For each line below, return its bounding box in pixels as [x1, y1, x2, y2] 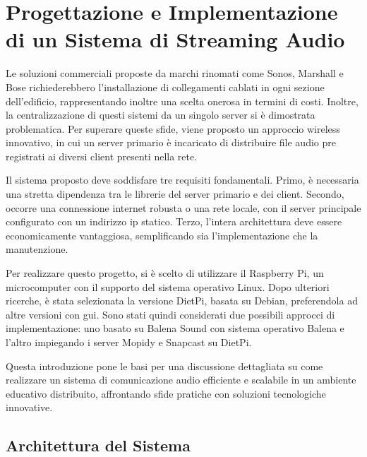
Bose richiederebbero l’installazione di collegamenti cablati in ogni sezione [6, 79, 325, 94]
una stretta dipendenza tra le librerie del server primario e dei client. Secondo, [6, 186, 344, 201]
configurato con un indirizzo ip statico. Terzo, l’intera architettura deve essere [6, 214, 342, 229]
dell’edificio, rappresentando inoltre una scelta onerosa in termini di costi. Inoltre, [6, 93, 359, 108]
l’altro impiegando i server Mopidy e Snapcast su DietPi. [6, 335, 252, 349]
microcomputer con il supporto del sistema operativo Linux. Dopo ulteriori [6, 279, 330, 294]
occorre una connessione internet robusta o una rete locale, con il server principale [6, 200, 361, 215]
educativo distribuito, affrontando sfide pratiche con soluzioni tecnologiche [6, 386, 326, 400]
